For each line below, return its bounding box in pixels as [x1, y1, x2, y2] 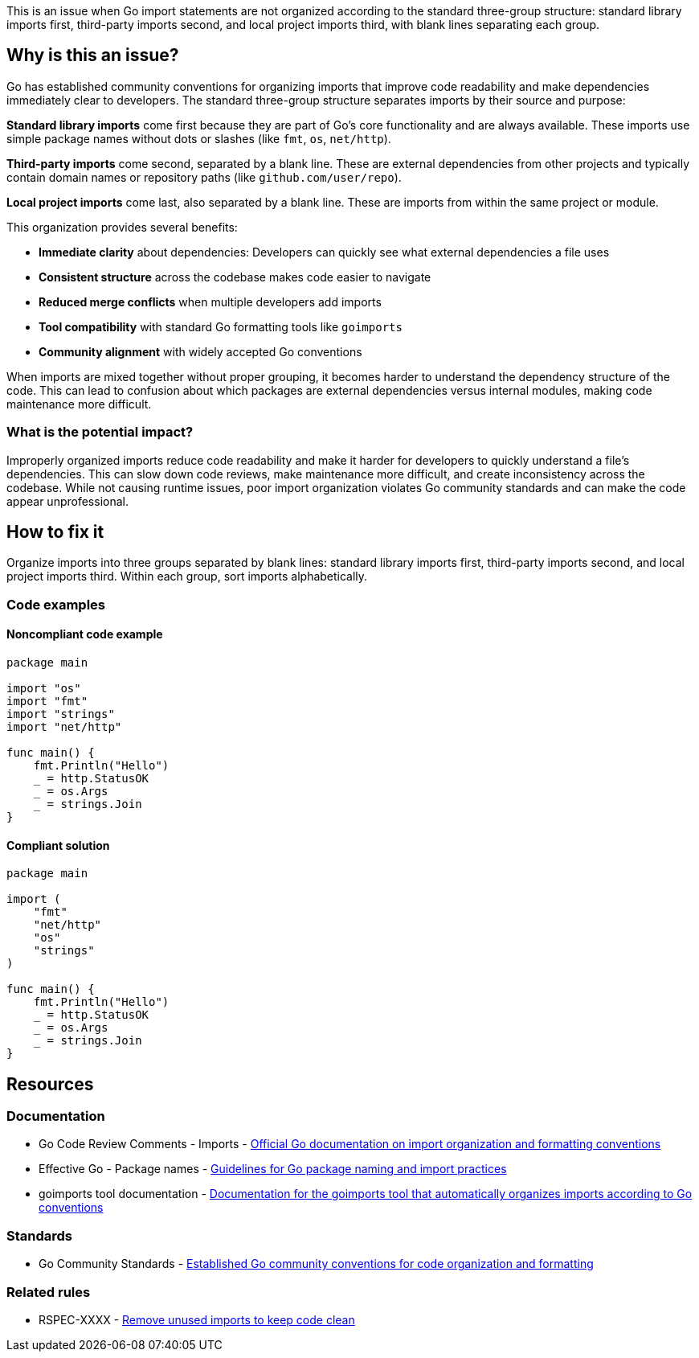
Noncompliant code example [6, 627, 163, 642]
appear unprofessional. [6, 494, 129, 508]
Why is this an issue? [6, 45, 179, 66]
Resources [6, 1073, 94, 1094]
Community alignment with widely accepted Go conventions [39, 344, 362, 359]
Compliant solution [6, 838, 110, 852]
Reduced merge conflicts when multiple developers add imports [39, 294, 382, 309]
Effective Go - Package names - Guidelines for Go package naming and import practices [39, 1162, 507, 1176]
